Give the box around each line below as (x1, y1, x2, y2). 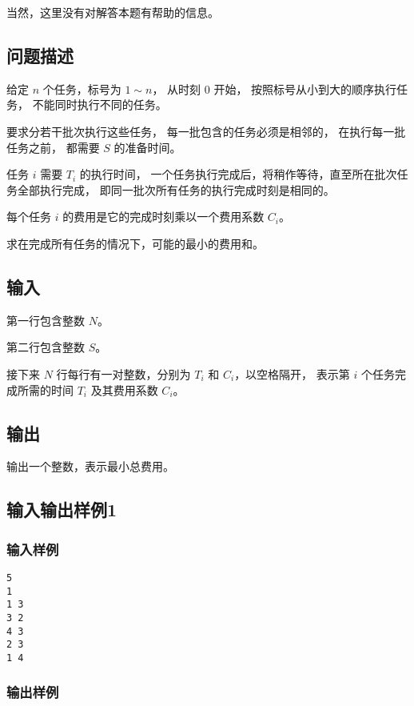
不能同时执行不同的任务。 (32, 96, 167, 113)
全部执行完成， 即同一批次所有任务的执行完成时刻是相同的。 (17, 181, 335, 198)
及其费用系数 (90, 381, 158, 398)
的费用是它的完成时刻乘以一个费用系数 (62, 208, 265, 225)
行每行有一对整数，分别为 (56, 365, 191, 382)
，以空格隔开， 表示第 (234, 365, 350, 382)
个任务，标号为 (42, 80, 121, 97)
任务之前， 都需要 (6, 138, 100, 155)
